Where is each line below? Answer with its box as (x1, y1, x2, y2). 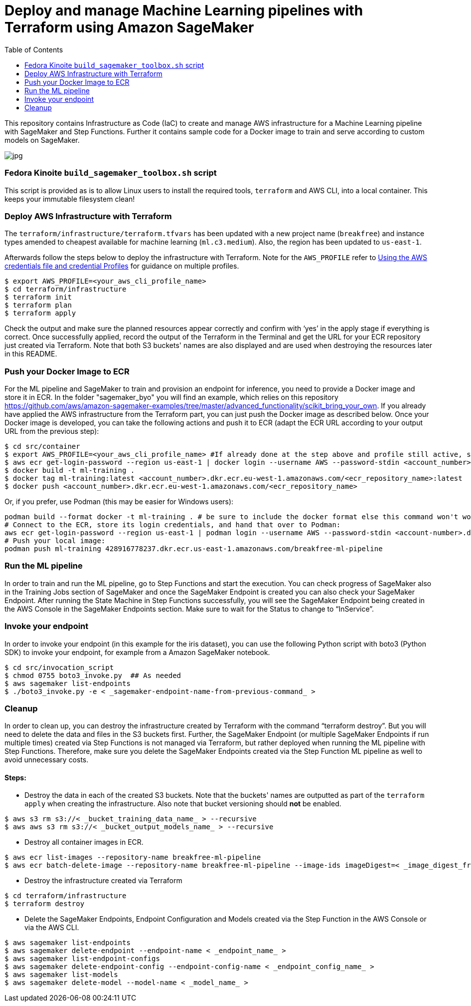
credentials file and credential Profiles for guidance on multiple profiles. (4, 262, 239, 271)
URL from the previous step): (4, 427, 99, 435)
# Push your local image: (4, 537, 106, 545)
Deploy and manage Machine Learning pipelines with (4, 2, 363, 19)
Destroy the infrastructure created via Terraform (24, 876, 182, 885)
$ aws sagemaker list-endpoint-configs (4, 955, 160, 963)
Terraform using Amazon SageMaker (4, 19, 254, 36)
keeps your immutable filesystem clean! (4, 194, 135, 203)
